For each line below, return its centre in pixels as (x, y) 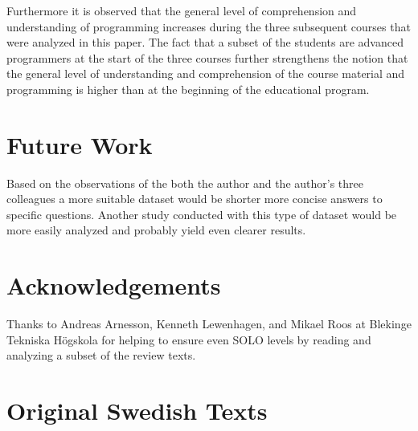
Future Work (80, 144)
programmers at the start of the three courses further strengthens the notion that (207, 57)
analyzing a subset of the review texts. (101, 355)
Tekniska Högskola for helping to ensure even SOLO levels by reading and (189, 339)
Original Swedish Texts (137, 411)
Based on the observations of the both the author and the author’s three (185, 183)
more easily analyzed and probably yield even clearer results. (156, 230)
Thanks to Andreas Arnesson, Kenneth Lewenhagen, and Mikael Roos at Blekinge (209, 324)
